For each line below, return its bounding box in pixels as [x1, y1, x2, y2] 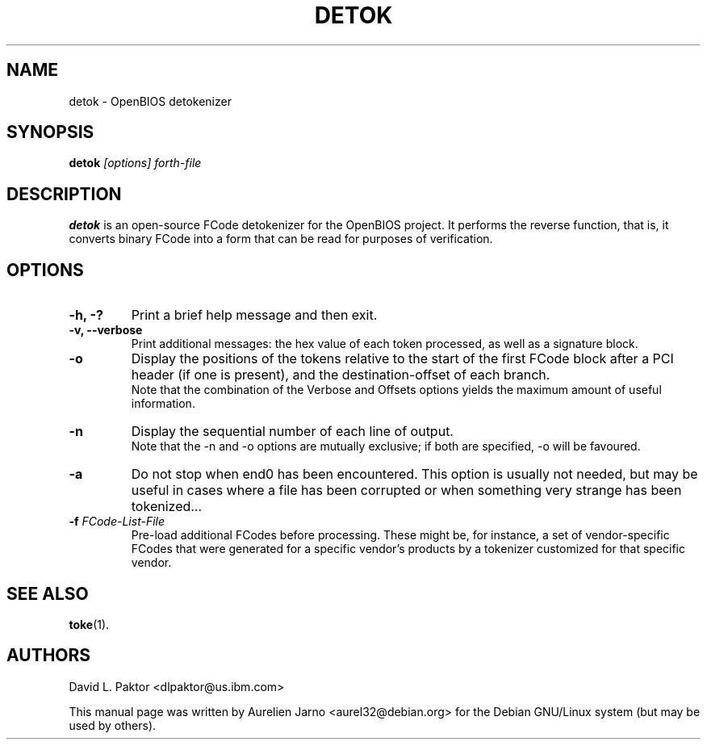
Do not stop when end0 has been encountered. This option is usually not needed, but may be [131, 466, 698, 483]
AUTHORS [6, 645, 91, 666]
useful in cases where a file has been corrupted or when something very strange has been [131, 482, 682, 499]
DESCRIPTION [6, 183, 122, 204]
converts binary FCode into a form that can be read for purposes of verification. [69, 232, 493, 246]
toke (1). [69, 617, 110, 631]
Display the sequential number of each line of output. [131, 423, 454, 440]
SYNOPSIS [6, 122, 94, 143]
